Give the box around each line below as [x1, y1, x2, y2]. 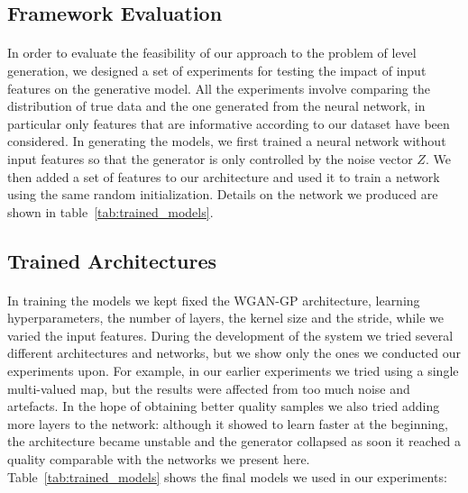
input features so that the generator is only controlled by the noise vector [7, 149, 413, 168]
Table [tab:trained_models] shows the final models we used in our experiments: [7, 467, 447, 486]
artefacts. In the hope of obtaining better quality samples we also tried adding [7, 397, 440, 415]
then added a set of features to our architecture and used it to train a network [7, 167, 440, 186]
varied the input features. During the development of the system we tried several [7, 325, 454, 344]
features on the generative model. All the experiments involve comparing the [7, 78, 430, 97]
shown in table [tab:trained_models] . [7, 202, 214, 221]
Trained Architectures [7, 246, 217, 274]
